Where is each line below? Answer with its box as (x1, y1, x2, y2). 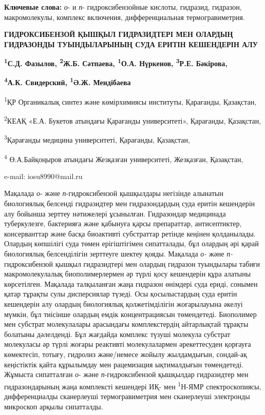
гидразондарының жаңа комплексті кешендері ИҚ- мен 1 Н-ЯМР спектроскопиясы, (4, 379, 261, 391)
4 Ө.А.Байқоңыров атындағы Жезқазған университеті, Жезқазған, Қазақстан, (4, 152, 243, 164)
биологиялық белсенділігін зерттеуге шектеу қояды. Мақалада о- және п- (4, 248, 233, 259)
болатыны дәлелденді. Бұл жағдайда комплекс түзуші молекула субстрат (4, 328, 231, 339)
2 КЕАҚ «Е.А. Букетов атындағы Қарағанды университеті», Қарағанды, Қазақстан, (4, 114, 261, 126)
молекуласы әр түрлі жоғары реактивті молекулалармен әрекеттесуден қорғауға (4, 339, 251, 349)
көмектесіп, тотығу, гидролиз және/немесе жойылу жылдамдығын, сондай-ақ (4, 348, 247, 359)
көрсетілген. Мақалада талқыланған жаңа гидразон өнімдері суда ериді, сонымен (4, 278, 258, 289)
